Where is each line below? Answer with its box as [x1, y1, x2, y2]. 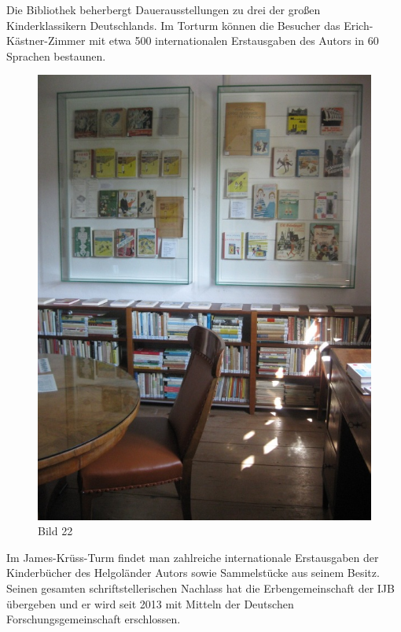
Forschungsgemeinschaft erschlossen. [6, 611, 181, 627]
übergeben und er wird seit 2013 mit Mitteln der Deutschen [6, 595, 294, 612]
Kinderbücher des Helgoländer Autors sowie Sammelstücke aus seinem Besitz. [6, 564, 380, 581]
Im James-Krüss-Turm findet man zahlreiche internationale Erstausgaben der [6, 549, 379, 565]
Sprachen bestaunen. [6, 47, 106, 64]
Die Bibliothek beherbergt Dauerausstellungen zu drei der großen [6, 2, 321, 17]
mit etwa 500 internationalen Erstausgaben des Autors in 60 [89, 32, 379, 49]
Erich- [344, 17, 373, 33]
